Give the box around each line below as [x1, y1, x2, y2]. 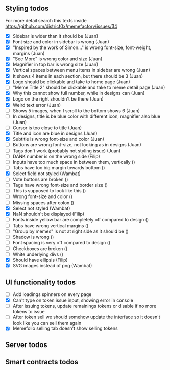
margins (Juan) [12, 51, 45, 56]
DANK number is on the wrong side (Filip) [12, 153, 101, 159]
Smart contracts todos [5, 358, 79, 366]
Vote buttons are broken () [12, 176, 68, 183]
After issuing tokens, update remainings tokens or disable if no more [12, 303, 157, 309]
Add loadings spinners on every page [12, 291, 92, 298]
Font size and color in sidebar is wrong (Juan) [12, 38, 110, 45]
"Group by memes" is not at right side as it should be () [12, 228, 129, 234]
